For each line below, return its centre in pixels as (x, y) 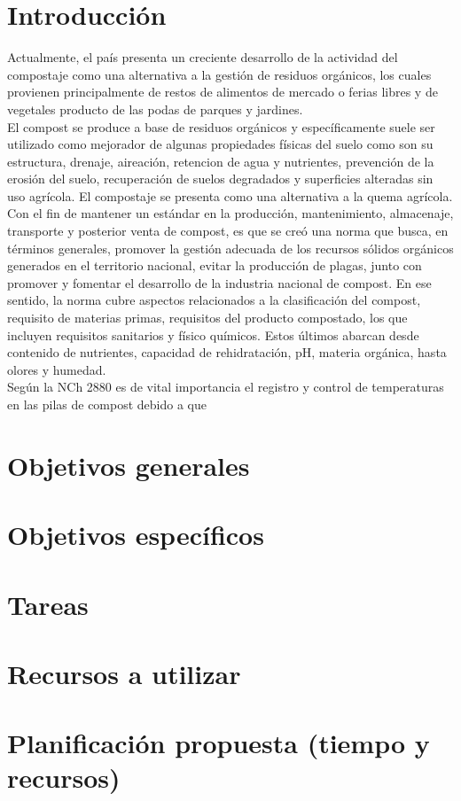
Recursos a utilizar (124, 673)
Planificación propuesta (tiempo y (219, 743)
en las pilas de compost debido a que (107, 404)
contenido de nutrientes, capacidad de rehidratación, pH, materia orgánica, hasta (227, 352)
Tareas (48, 604)
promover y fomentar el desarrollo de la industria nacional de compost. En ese (219, 282)
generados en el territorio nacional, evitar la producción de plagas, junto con (215, 265)
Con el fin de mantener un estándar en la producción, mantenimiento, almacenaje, (230, 213)
